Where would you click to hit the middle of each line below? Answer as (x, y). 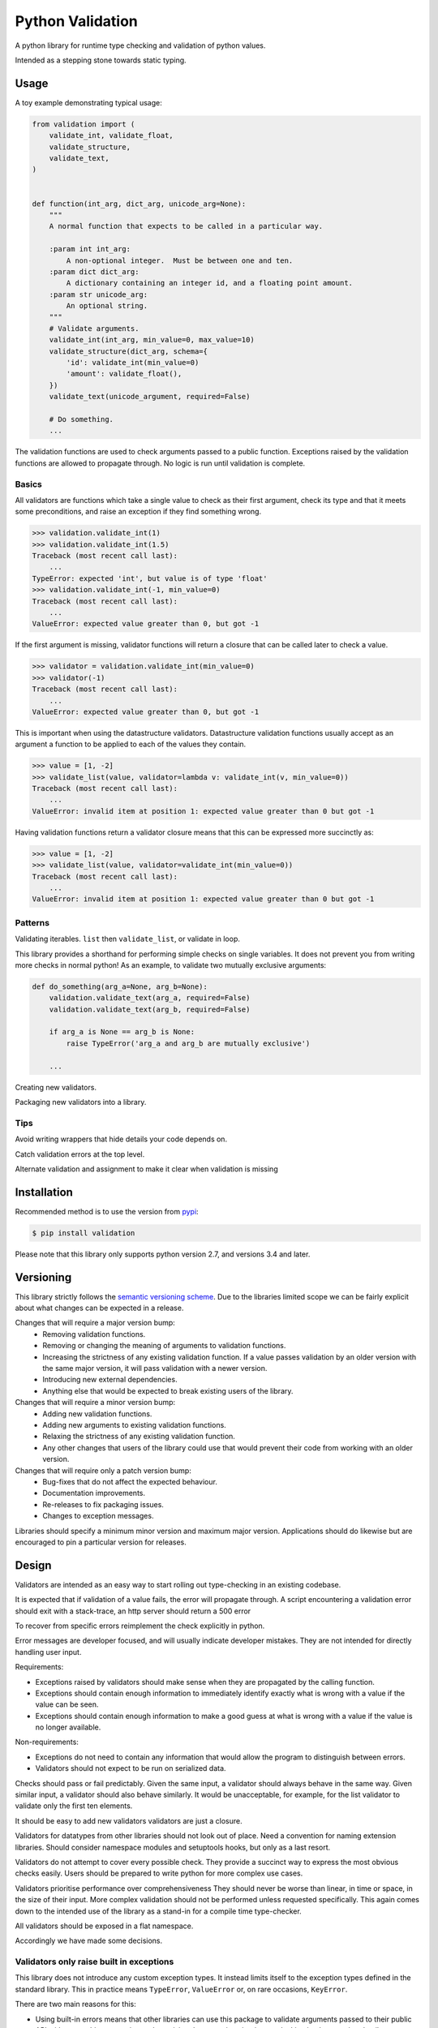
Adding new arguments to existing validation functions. (134, 1424)
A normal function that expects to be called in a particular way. (186, 226)
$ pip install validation (84, 1233)
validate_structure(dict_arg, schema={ (129, 351)
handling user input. (48, 1652)
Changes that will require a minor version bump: (95, 1403)
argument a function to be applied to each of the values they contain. (131, 744)
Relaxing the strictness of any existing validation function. (139, 1437)
